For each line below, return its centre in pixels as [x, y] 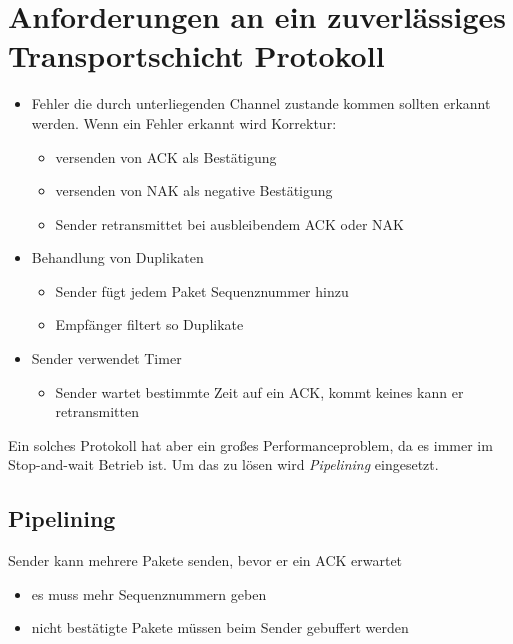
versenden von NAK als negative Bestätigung [194, 190]
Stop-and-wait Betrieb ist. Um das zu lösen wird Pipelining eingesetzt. [223, 464]
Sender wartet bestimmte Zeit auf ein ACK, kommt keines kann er [259, 391]
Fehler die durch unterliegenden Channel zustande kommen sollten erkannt [261, 103]
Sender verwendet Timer [106, 358]
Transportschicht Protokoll [196, 55]
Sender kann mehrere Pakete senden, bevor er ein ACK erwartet [205, 560]
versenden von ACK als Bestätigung [166, 156]
